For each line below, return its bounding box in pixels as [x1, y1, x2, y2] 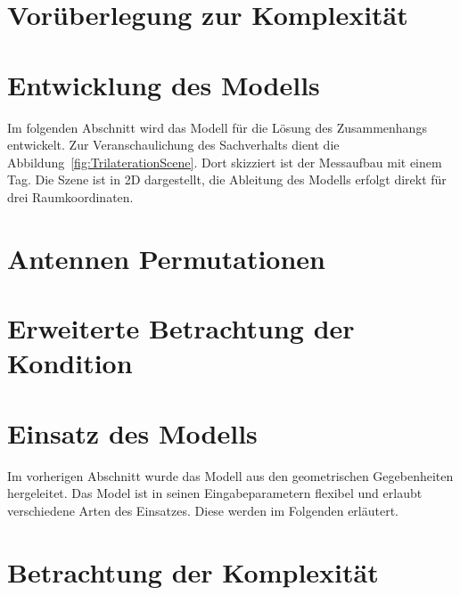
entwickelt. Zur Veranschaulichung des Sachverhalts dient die [7, 135, 340, 154]
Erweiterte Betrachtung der [7, 310, 355, 346]
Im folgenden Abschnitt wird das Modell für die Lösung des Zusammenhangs [7, 118, 427, 136]
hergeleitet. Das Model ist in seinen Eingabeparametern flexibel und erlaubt [7, 484, 423, 502]
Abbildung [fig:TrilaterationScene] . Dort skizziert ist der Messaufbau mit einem [7, 152, 442, 171]
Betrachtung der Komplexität [7, 553, 379, 590]
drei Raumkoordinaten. [7, 187, 134, 206]
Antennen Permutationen [7, 240, 325, 276]
